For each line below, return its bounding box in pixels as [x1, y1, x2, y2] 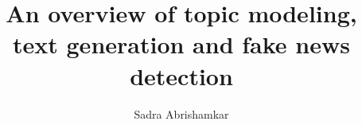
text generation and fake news [13, 28, 350, 61]
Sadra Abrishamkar [134, 105, 229, 122]
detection [130, 59, 233, 92]
